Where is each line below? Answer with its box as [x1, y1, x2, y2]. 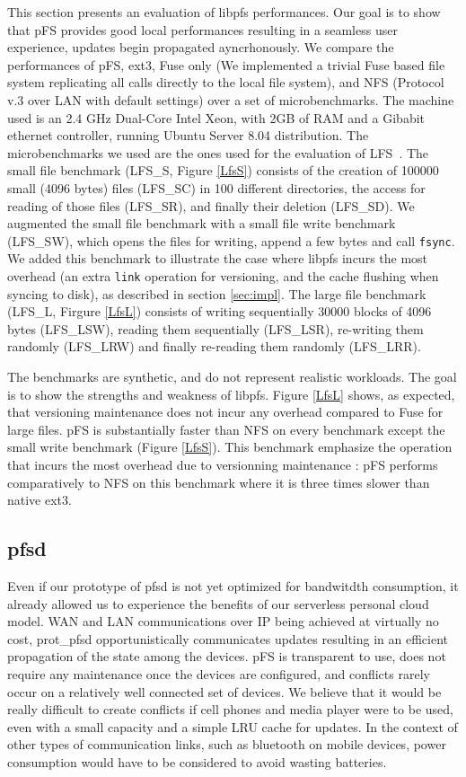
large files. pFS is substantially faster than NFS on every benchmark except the [7, 419, 445, 438]
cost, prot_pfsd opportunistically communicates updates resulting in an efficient [7, 629, 448, 648]
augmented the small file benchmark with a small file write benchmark [7, 214, 396, 233]
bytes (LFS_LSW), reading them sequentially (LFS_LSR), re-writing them [7, 319, 424, 338]
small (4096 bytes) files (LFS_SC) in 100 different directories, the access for [7, 178, 426, 197]
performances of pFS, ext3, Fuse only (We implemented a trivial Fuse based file [7, 55, 445, 74]
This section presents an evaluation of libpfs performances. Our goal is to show [7, 3, 441, 21]
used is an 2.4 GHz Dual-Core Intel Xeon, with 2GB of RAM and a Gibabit [7, 108, 426, 127]
